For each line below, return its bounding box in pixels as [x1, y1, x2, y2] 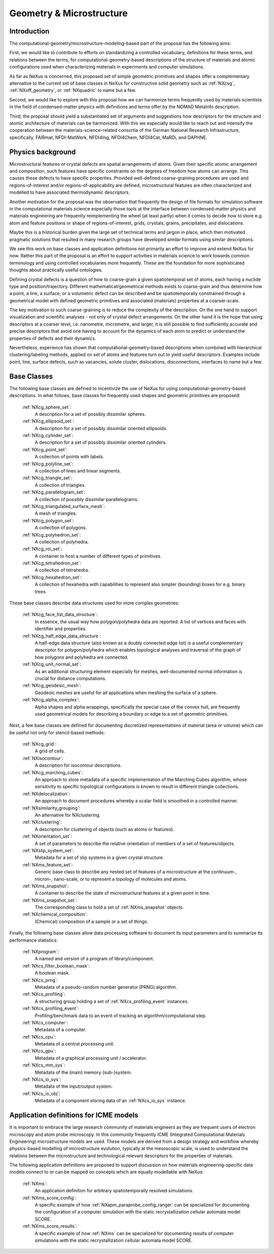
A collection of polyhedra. [35, 539, 89, 545]
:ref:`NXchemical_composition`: [22, 911, 88, 917]
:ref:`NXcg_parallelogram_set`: [22, 489, 86, 495]
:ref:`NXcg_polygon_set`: [22, 517, 74, 523]
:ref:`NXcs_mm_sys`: [22, 1062, 65, 1068]
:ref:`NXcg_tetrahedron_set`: [22, 560, 81, 566]
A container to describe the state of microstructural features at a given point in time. [35, 890, 211, 896]
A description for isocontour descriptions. [35, 762, 122, 768]
